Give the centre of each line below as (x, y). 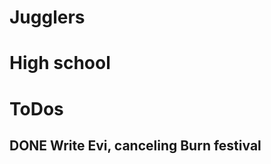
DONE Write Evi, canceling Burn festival (135, 145)
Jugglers (47, 17)
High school (60, 63)
